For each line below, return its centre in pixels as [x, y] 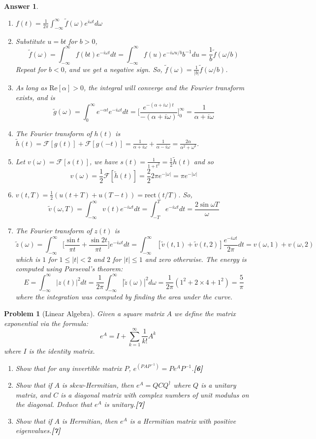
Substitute [30, 41]
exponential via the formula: [46, 323]
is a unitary [219, 384]
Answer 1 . [21, 6]
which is [28, 259]
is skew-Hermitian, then [98, 384]
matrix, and [33, 394]
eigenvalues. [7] [38, 430]
